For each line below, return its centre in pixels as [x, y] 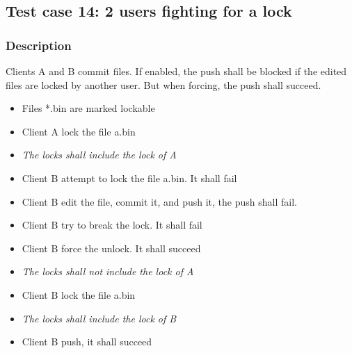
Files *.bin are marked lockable [88, 108]
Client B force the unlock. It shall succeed [111, 248]
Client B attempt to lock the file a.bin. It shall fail [129, 178]
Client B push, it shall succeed [87, 342]
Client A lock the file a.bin [79, 131]
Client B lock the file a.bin [79, 294]
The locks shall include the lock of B [99, 318]
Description [39, 45]
